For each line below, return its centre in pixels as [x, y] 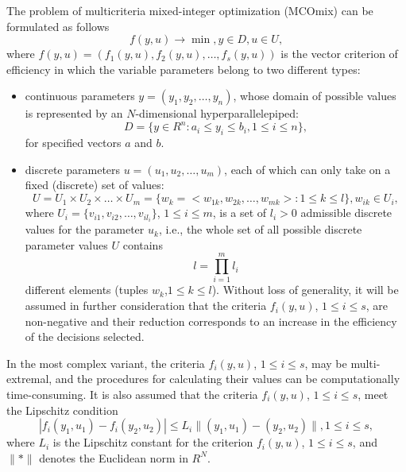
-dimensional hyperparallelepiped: [217, 113]
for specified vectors [73, 143]
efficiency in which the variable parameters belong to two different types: [184, 69]
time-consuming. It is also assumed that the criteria [132, 395]
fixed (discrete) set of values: [95, 185]
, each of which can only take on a [307, 169]
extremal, [29, 379]
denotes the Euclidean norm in [114, 457]
